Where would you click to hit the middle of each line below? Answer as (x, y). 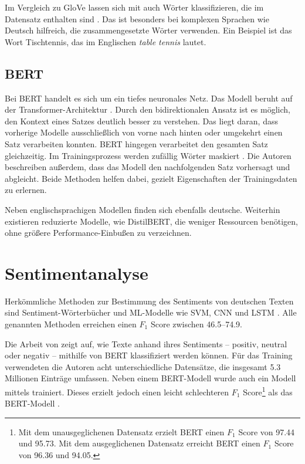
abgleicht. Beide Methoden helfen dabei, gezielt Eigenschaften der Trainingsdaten (151, 178)
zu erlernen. (26, 190)
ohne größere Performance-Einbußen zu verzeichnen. (98, 233)
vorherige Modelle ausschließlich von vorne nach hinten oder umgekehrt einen (144, 132)
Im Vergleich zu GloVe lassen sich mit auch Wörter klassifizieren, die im (134, 7)
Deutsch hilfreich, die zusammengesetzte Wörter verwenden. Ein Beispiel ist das (148, 30)
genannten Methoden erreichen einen (71, 324)
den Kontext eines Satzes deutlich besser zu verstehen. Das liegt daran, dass (141, 121)
